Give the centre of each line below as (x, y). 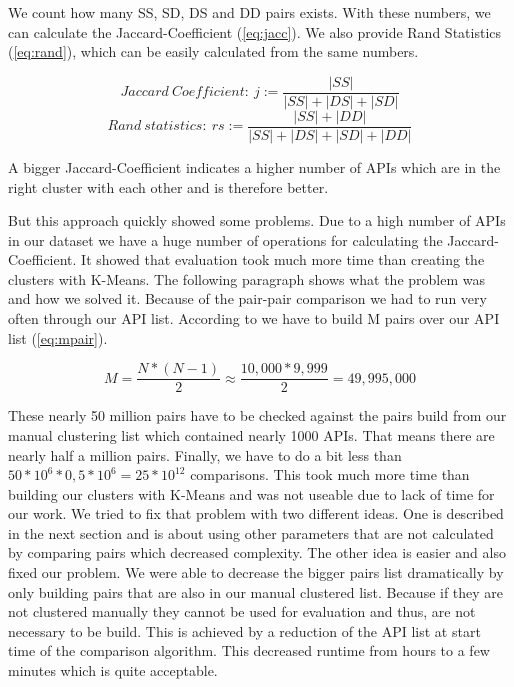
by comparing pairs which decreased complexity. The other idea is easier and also (257, 552)
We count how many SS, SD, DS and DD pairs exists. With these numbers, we (249, 12)
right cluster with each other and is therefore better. (168, 186)
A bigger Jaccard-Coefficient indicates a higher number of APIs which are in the (254, 166)
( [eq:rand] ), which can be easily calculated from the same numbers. (213, 51)
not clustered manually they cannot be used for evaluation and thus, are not (242, 611)
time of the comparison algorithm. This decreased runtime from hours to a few (249, 650)
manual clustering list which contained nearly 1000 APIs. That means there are (251, 434)
